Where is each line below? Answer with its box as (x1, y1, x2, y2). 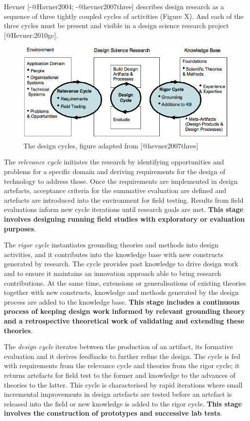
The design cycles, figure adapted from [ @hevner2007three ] (23, 140, 199, 150)
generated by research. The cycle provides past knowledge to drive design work (4, 259, 238, 269)
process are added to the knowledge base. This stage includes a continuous (4, 296, 240, 307)
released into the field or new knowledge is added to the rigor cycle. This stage (4, 398, 242, 408)
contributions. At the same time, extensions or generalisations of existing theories (4, 277, 246, 288)
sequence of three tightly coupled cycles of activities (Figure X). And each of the (4, 11, 244, 21)
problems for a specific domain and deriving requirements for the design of (4, 166, 225, 177)
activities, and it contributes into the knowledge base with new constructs (4, 249, 223, 259)
